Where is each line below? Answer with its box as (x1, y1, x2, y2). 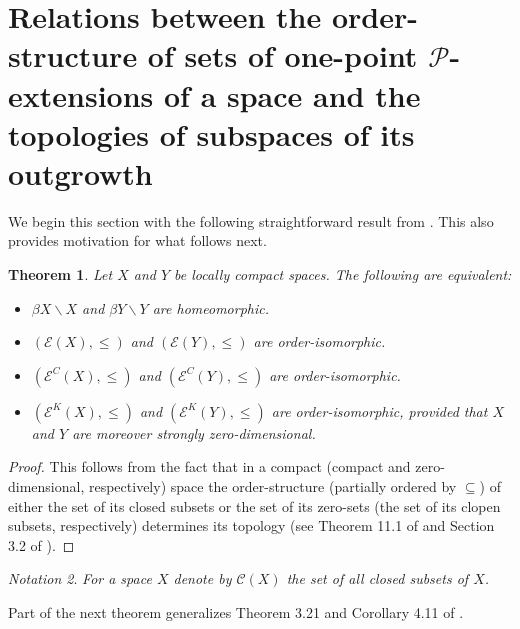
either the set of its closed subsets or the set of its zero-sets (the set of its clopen (8, 495, 501, 516)
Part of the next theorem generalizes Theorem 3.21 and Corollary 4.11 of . (8, 602, 464, 622)
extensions (8, 74, 154, 115)
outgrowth (8, 152, 153, 193)
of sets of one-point (147, 35, 418, 76)
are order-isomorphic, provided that (271, 400, 488, 421)
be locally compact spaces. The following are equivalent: (174, 264, 512, 285)
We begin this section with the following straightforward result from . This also (8, 210, 494, 231)
